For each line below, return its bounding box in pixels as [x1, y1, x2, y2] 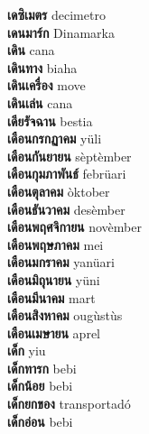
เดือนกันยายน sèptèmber [7, 146, 132, 165]
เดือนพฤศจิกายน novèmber [7, 217, 142, 236]
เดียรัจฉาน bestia [7, 111, 93, 130]
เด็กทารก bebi [7, 358, 77, 377]
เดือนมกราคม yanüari [7, 253, 115, 272]
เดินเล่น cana [7, 93, 73, 112]
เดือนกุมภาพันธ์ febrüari [7, 164, 126, 183]
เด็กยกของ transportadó [7, 394, 131, 413]
